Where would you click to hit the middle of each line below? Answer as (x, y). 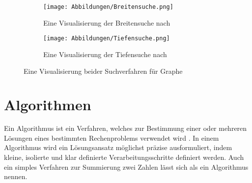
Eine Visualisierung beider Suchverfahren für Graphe (103, 71)
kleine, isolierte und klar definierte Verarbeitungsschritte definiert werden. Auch (124, 157)
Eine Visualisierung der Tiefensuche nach (105, 54)
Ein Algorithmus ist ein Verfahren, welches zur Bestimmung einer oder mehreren (126, 128)
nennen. (16, 176)
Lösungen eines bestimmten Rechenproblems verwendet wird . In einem (112, 137)
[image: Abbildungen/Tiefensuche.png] (107, 39)
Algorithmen (48, 105)
